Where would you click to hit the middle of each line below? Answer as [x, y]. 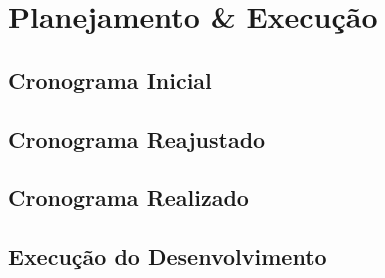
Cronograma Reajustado [137, 138]
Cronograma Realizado [128, 197]
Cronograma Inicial [110, 79]
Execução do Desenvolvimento [167, 256]
